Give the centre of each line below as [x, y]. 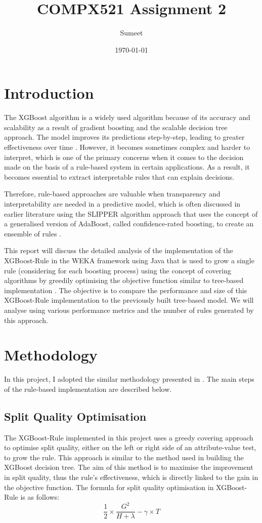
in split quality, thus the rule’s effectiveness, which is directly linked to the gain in [131, 477]
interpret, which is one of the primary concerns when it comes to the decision [124, 157]
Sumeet [132, 33]
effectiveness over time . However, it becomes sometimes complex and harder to [127, 147]
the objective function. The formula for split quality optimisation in [109, 487]
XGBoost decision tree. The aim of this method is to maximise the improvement [129, 467]
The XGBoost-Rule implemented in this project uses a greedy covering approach [129, 437]
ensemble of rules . [33, 233]
